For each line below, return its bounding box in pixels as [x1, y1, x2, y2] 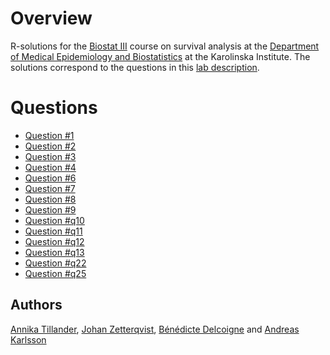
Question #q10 [24, 214, 85, 226]
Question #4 [24, 161, 77, 173]
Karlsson [10, 333, 47, 346]
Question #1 [24, 129, 75, 141]
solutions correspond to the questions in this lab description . [10, 61, 260, 73]
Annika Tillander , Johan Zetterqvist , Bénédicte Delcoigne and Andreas [10, 323, 300, 335]
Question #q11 [24, 225, 83, 237]
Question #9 [24, 203, 77, 216]
